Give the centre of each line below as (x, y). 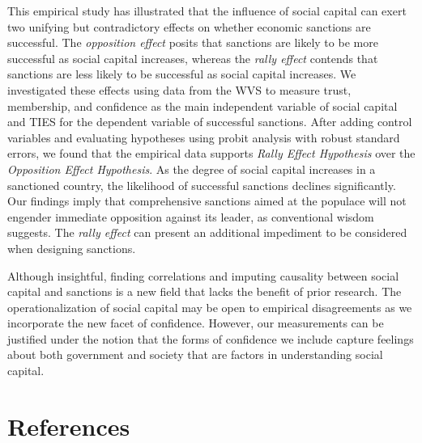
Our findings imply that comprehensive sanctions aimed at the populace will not (207, 201)
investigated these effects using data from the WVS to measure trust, (179, 89)
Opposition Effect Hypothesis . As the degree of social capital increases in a (192, 169)
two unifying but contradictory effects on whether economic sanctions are (189, 26)
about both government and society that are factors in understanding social (195, 354)
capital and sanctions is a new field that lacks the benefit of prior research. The (205, 291)
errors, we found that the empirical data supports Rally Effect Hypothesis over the (211, 153)
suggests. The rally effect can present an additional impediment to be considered (207, 232)
